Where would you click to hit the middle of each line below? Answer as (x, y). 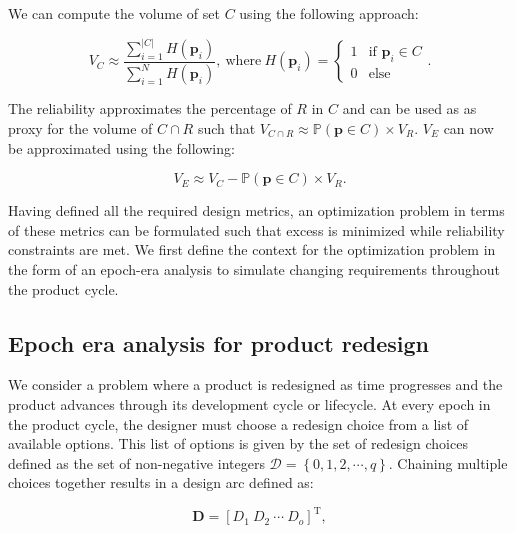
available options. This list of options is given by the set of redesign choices (238, 443)
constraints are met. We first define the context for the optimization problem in (252, 249)
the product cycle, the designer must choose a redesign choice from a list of (238, 423)
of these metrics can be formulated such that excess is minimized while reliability (256, 229)
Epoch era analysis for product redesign (218, 342)
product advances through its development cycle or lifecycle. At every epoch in (249, 403)
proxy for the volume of (80, 128)
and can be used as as (409, 108)
